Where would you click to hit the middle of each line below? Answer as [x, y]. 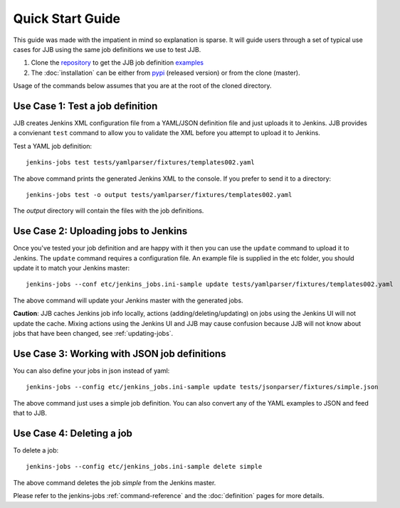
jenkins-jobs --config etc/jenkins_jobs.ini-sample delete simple [144, 467]
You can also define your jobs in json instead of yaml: [91, 371]
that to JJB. [30, 413]
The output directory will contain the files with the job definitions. [109, 211]
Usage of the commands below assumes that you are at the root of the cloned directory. [142, 86]
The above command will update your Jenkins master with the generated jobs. [128, 300]
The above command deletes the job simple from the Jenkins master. [115, 482]
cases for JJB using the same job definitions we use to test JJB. [107, 49]
